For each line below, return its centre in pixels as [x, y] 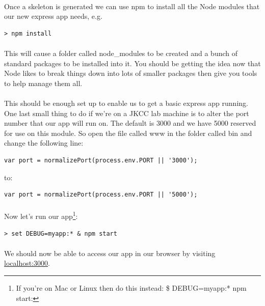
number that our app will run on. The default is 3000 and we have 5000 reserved [130, 123]
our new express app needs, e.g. [53, 16]
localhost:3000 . [27, 263]
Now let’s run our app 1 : [41, 215]
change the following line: [44, 143]
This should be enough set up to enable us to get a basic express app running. [126, 103]
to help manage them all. [43, 83]
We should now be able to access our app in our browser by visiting [110, 253]
